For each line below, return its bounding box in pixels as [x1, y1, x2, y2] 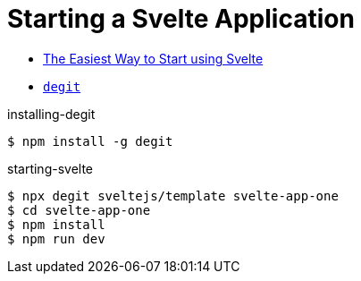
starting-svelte [7, 160, 94, 176]
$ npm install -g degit [7, 133, 173, 149]
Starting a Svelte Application [7, 4, 355, 34]
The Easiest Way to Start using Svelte [43, 50, 264, 66]
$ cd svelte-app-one [7, 202, 151, 217]
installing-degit [7, 106, 96, 122]
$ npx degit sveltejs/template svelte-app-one [7, 188, 339, 203]
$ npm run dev [7, 231, 105, 246]
